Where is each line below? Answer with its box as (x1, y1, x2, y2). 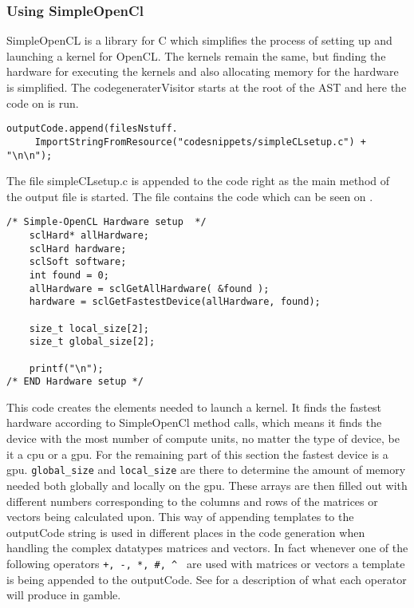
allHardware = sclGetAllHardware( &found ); (29, 282, 270, 294)
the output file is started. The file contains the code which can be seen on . (6, 188, 373, 204)
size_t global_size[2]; (29, 336, 156, 348)
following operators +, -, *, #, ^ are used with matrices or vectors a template (6, 555, 405, 571)
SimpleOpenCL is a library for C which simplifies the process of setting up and (6, 32, 392, 49)
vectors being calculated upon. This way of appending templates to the (6, 508, 354, 525)
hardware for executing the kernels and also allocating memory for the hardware (6, 63, 399, 80)
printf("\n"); (29, 362, 104, 374)
